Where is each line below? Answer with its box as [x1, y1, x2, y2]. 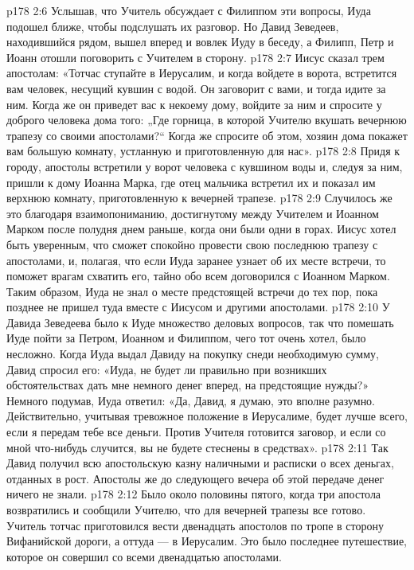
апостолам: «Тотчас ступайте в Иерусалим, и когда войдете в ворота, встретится [6, 64, 397, 81]
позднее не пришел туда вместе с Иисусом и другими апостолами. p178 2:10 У [6, 299, 390, 315]
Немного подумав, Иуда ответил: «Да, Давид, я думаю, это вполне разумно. [6, 392, 376, 408]
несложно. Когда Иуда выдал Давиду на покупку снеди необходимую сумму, [6, 346, 379, 362]
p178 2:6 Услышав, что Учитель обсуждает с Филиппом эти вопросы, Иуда [6, 2, 371, 18]
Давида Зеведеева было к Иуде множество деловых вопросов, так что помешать [6, 314, 394, 330]
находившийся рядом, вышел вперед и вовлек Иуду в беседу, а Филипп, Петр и [6, 33, 394, 50]
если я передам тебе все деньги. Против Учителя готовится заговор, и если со [6, 424, 386, 440]
